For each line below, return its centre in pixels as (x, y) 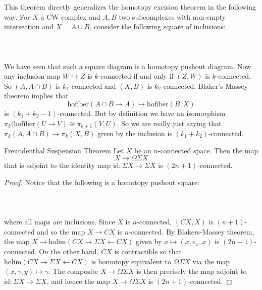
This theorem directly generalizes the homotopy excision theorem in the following (130, 7)
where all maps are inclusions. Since (60, 222)
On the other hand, (69, 251)
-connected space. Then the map (208, 150)
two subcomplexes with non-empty (172, 16)
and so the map (61, 231)
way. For (17, 16)
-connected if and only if (136, 76)
